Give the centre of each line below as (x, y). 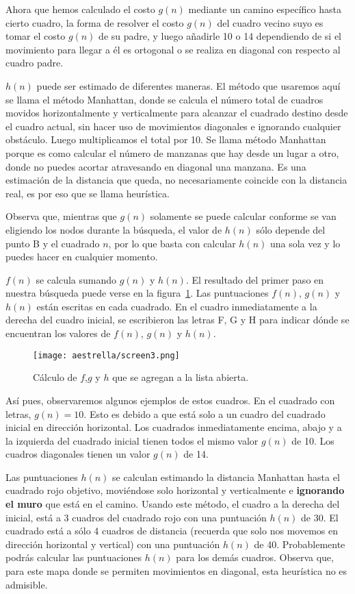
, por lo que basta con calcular (172, 243)
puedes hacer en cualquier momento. (82, 257)
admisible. (27, 584)
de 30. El (320, 517)
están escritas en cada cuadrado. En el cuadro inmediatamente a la (177, 306)
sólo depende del (291, 229)
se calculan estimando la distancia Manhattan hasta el (226, 477)
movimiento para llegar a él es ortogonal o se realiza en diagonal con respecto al (173, 49)
